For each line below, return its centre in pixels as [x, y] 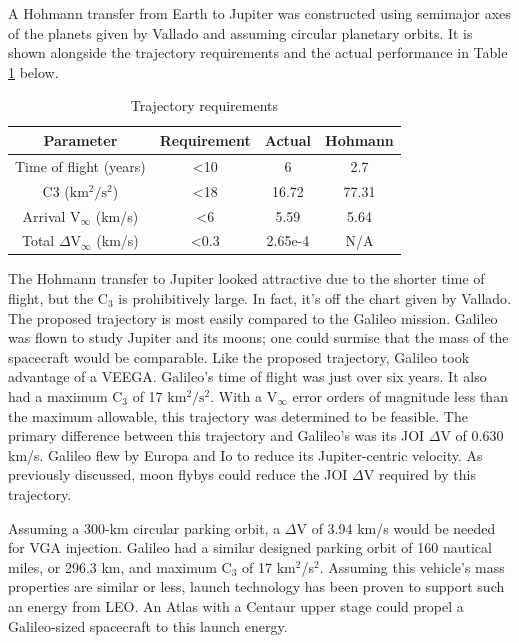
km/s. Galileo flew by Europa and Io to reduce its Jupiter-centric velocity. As [245, 454]
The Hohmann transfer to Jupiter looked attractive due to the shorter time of [246, 278]
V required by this [419, 474]
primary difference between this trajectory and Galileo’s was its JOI [216, 435]
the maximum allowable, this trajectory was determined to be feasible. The [238, 415]
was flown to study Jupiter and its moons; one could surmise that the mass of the [258, 337]
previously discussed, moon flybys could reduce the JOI [178, 474]
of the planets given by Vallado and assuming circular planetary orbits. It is [240, 32]
